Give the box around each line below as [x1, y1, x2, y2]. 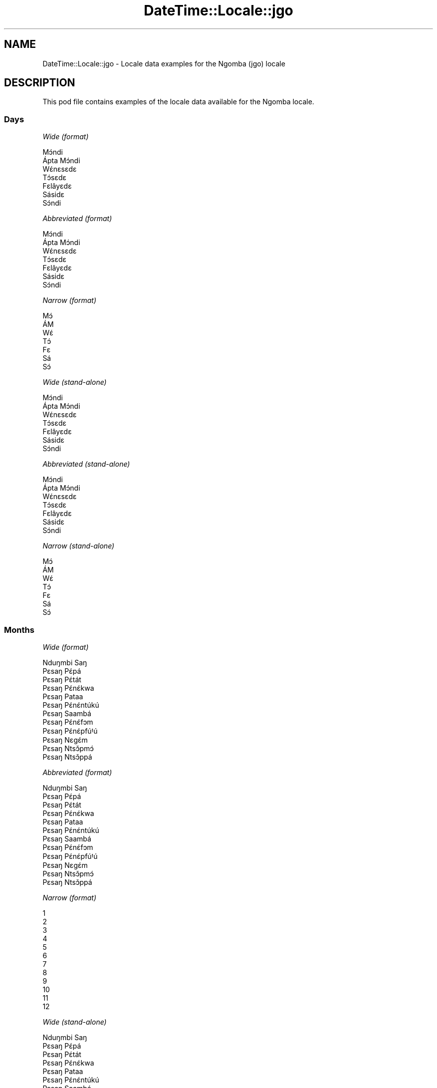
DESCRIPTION [4, 76, 75, 89]
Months [4, 624, 34, 635]
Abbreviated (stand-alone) [42, 460, 130, 469]
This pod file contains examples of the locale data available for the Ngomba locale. [42, 97, 314, 106]
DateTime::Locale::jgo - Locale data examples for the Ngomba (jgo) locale [42, 59, 285, 68]
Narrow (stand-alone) [42, 542, 115, 550]
